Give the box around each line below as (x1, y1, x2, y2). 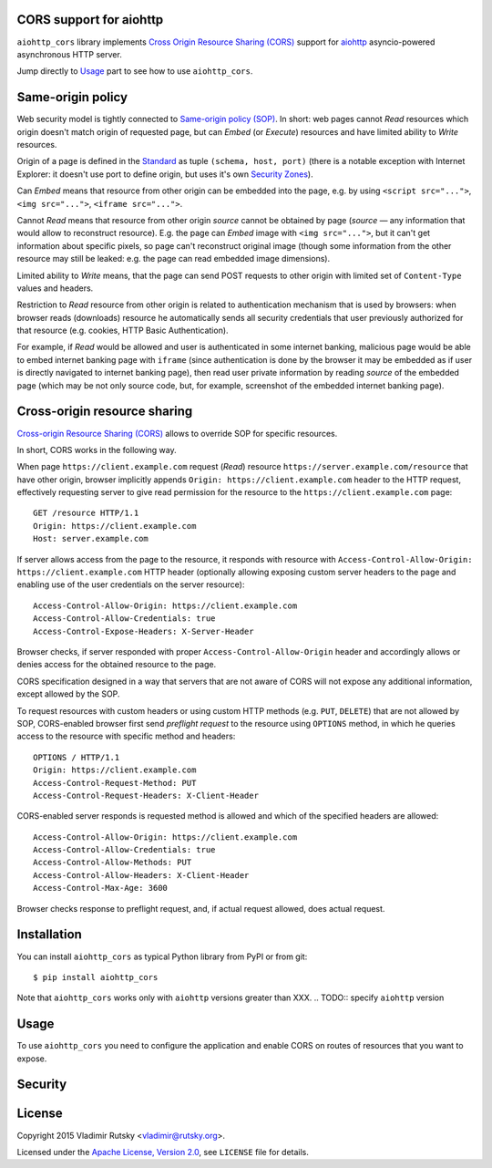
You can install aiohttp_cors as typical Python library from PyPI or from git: (16, 951, 308, 962)
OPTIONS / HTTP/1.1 (33, 752, 120, 762)
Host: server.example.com (33, 533, 149, 544)
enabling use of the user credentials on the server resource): (16, 579, 245, 590)
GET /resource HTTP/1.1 (33, 508, 139, 519)
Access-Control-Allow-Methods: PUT (33, 857, 192, 868)
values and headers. (16, 283, 94, 294)
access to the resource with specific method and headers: (16, 730, 236, 742)
